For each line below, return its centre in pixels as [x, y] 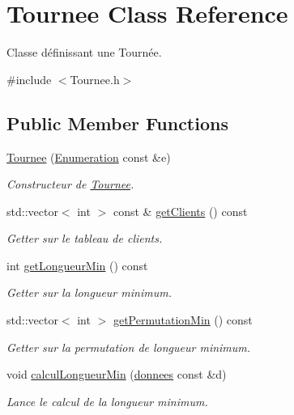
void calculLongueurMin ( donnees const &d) [117, 374]
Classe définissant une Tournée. [84, 52]
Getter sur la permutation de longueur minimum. [129, 347]
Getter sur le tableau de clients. [85, 238]
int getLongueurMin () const [77, 265]
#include [29, 79]
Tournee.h [95, 79]
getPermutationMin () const [183, 320]
